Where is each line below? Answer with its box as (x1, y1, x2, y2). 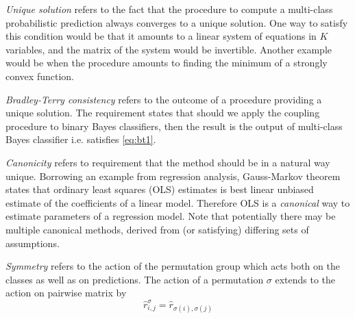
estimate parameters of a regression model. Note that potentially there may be (5, 209, 336, 223)
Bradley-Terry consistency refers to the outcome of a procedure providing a (5, 92, 322, 106)
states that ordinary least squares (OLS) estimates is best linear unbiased (5, 182, 314, 196)
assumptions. (5, 235, 60, 250)
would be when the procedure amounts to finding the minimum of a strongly (5, 55, 328, 70)
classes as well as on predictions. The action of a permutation (5, 272, 264, 286)
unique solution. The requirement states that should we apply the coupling (5, 105, 320, 120)
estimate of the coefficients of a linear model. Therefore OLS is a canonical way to (5, 195, 350, 209)
